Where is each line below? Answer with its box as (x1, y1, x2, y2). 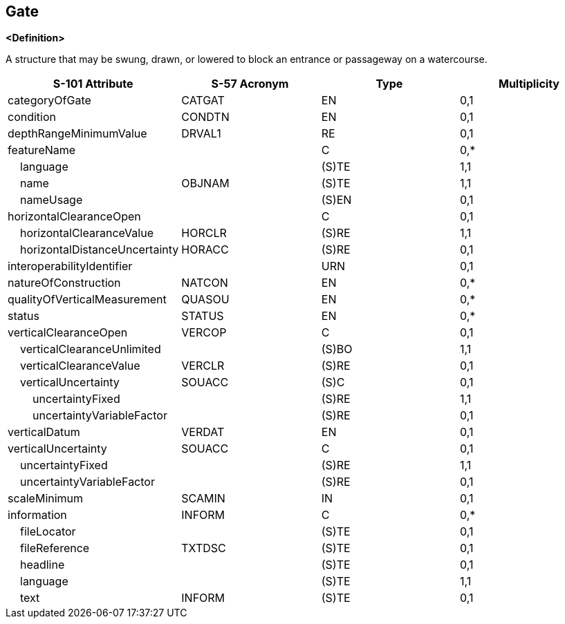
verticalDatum (8, 425, 80, 439)
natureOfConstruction (8, 276, 121, 290)
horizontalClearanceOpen (8, 209, 141, 224)
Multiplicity (499, 77, 559, 91)
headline (20, 558, 65, 572)
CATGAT (181, 93, 225, 108)
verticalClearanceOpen (8, 325, 128, 340)
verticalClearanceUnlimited (20, 342, 161, 357)
